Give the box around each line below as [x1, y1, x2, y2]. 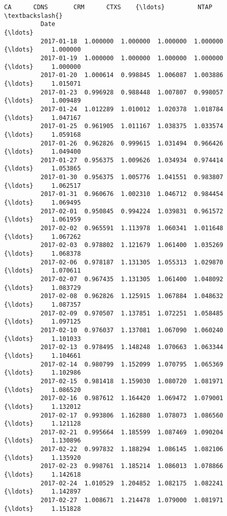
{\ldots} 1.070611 [4, 267, 81, 275]
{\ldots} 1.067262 [4, 233, 81, 240]
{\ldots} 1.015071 [4, 80, 81, 87]
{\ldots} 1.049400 [4, 148, 81, 156]
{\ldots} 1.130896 [4, 437, 81, 445]
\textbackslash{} [4, 12, 63, 19]
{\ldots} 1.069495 [4, 199, 81, 207]
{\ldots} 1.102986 [4, 369, 81, 377]
